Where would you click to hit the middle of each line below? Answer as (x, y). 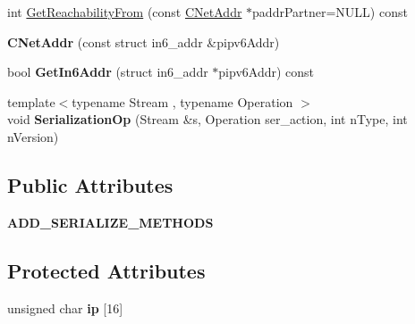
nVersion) (33, 136)
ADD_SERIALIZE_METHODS (110, 222)
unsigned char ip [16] (65, 307)
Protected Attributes (106, 270)
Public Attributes (90, 184)
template (31, 101)
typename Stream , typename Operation (182, 101)
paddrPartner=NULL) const (330, 12)
